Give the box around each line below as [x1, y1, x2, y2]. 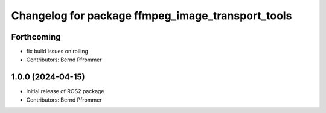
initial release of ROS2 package [26, 88, 105, 95]
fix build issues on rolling [26, 48, 89, 55]
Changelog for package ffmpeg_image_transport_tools [11, 9, 292, 22]
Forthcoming [11, 32, 61, 42]
